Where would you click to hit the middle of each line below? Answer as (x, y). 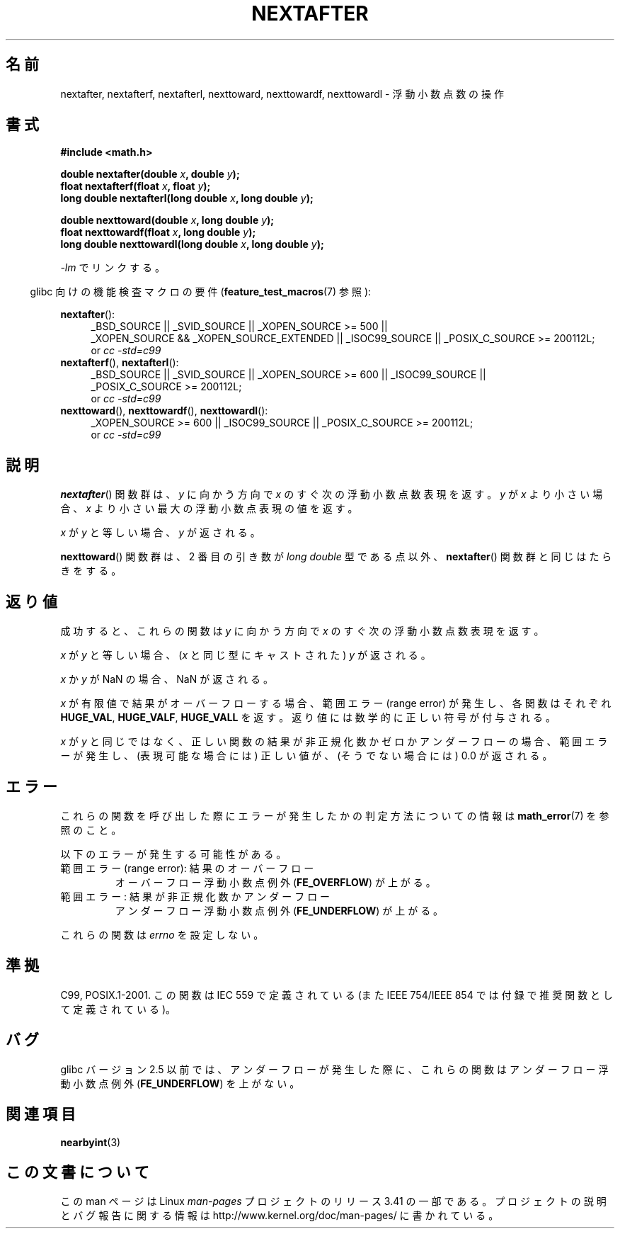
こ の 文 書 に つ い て (77, 1172)
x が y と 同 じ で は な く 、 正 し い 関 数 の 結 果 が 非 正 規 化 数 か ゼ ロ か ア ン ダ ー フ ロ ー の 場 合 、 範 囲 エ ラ (334, 742)
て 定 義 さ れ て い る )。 (118, 1009)
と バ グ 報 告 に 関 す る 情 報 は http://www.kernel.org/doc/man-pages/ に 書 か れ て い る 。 (280, 1216)
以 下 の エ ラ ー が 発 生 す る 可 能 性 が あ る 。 (173, 854)
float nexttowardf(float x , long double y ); (158, 232)
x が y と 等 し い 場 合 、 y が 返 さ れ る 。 (160, 533)
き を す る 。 (91, 571)
